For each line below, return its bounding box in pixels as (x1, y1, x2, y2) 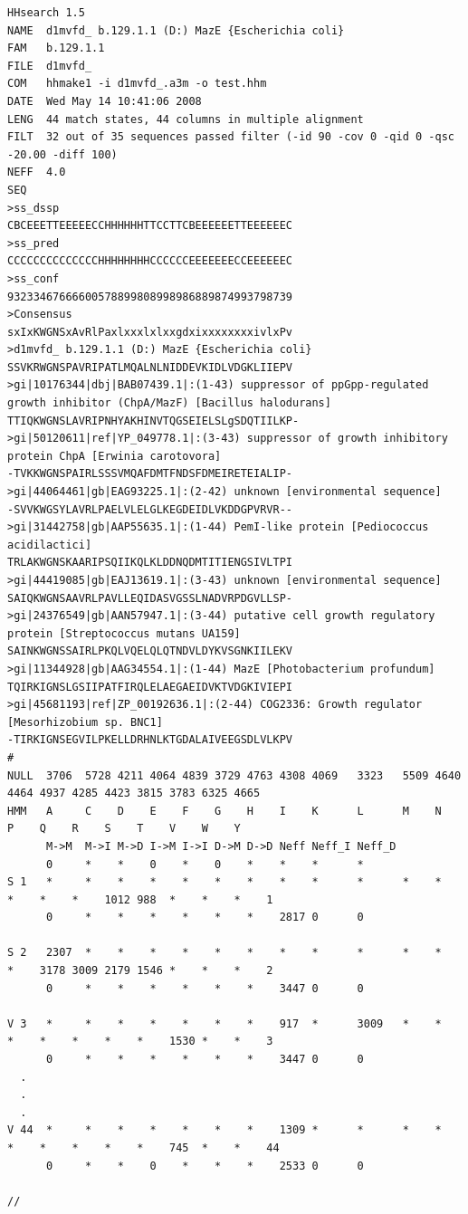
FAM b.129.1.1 (7, 42, 105, 55)
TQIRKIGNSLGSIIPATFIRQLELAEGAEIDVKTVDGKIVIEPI (7, 680, 292, 693)
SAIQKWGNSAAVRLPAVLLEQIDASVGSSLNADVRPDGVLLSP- (7, 591, 292, 605)
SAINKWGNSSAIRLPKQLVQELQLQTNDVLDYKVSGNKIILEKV (7, 645, 292, 658)
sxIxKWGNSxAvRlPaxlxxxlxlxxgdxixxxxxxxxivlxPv (7, 325, 292, 339)
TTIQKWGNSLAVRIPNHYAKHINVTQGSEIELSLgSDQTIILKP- (7, 414, 300, 427)
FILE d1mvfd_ (7, 59, 92, 72)
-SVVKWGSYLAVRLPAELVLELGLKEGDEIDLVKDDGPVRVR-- (7, 502, 292, 516)
